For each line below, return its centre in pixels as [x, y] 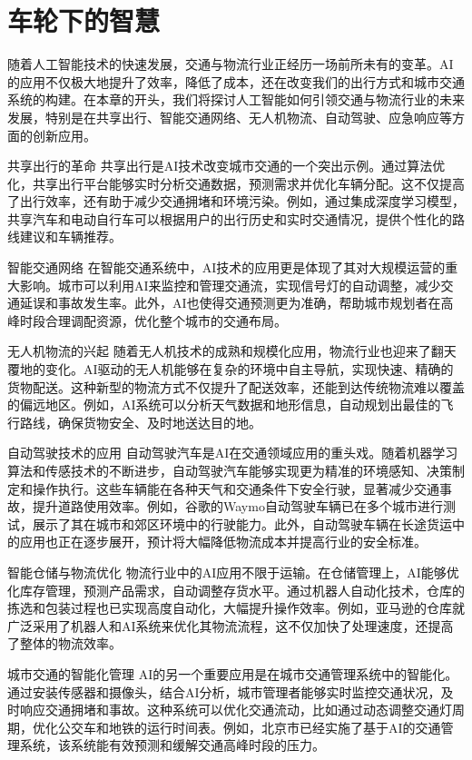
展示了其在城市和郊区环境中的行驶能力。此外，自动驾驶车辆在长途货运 [242, 523]
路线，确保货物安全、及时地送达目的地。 [140, 422]
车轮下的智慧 [84, 20]
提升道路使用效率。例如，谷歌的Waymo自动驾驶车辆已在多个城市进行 [237, 506]
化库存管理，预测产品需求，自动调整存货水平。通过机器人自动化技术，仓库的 [236, 590]
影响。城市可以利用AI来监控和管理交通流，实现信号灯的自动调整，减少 [230, 285]
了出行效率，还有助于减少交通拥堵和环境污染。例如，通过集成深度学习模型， [236, 201]
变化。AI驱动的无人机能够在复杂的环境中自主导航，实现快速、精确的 [249, 369]
